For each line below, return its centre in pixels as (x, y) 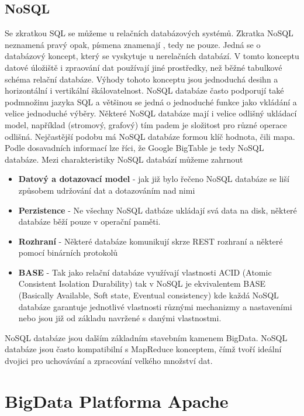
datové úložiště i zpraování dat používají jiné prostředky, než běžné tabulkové (144, 67)
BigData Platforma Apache (117, 400)
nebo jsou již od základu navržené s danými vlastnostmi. (120, 318)
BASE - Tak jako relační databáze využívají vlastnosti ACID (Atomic (145, 272)
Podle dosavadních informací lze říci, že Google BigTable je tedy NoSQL (134, 148)
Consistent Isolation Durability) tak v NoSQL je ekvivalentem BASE (142, 283)
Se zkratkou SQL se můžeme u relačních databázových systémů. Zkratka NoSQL (149, 33)
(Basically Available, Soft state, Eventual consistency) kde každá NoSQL (148, 295)
